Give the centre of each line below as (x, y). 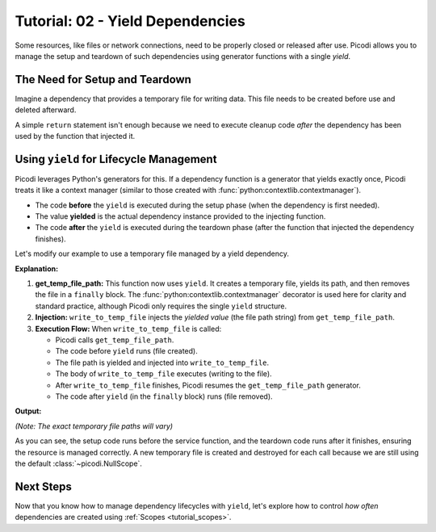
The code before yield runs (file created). (126, 351)
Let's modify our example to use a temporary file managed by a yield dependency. (152, 253)
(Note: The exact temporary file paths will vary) (94, 426)
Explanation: (37, 268)
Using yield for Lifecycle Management (116, 159)
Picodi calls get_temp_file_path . (115, 340)
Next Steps (43, 486)
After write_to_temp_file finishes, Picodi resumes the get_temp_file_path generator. (208, 385)
